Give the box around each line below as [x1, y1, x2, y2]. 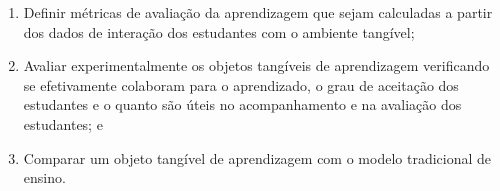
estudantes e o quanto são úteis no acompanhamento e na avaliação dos [23, 94, 462, 115]
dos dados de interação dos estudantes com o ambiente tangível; [23, 21, 415, 42]
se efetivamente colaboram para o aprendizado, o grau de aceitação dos [23, 74, 459, 95]
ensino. [23, 167, 66, 188]
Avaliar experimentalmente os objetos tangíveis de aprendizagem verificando [23, 55, 490, 76]
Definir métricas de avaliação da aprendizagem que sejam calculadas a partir [23, 2, 493, 22]
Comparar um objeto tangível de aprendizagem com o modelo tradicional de [23, 147, 492, 168]
